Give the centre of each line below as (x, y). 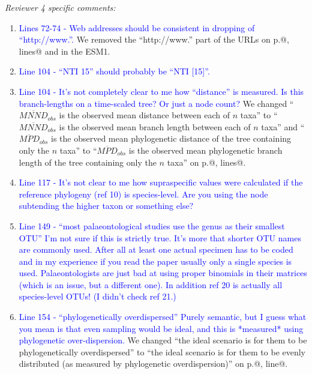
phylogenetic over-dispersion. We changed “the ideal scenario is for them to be (163, 340)
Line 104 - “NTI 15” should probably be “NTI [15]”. (114, 71)
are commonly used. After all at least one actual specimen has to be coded (156, 249)
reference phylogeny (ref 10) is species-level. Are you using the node (143, 194)
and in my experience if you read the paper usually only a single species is (155, 261)
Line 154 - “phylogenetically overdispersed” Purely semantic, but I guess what (163, 317)
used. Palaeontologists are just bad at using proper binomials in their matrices (163, 273)
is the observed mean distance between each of (144, 115)
